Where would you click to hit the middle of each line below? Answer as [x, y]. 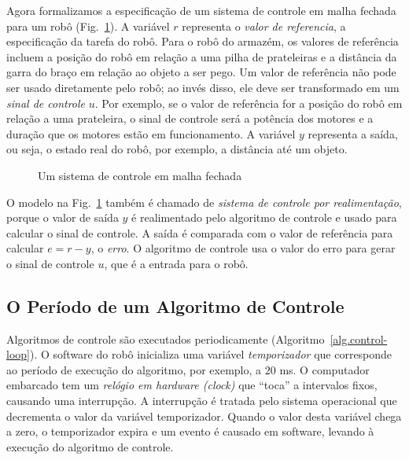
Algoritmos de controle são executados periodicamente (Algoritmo [166, 339]
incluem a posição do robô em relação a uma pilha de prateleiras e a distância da [202, 56]
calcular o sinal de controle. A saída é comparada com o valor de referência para [200, 232]
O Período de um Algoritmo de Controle [175, 305]
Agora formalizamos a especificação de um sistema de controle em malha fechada [201, 10]
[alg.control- [359, 339]
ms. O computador [324, 369]
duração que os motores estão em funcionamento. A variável [151, 133]
